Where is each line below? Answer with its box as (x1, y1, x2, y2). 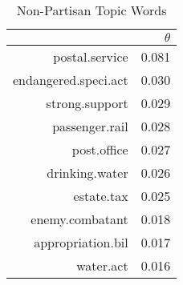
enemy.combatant (31, 210, 128, 228)
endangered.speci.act (13, 70, 128, 89)
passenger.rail (52, 117, 128, 135)
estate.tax (73, 187, 128, 205)
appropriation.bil (34, 233, 128, 251)
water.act (76, 256, 128, 275)
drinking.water (47, 163, 128, 182)
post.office (71, 140, 128, 159)
